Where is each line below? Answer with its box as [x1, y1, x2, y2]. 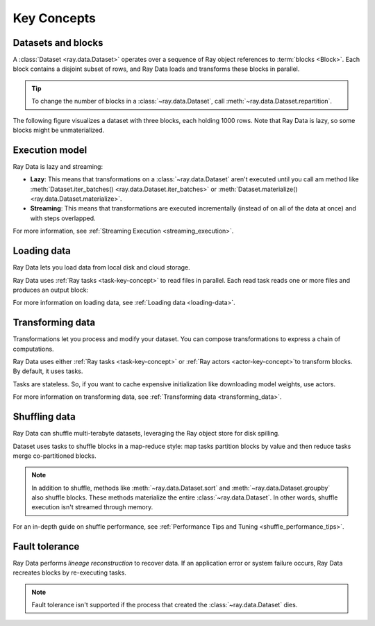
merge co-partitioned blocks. [12, 452, 97, 460]
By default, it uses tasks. [12, 367, 83, 375]
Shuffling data [12, 411, 76, 423]
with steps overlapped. [30, 214, 97, 222]
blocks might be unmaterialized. [12, 126, 105, 135]
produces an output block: [12, 286, 89, 294]
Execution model [12, 144, 87, 156]
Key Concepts [12, 10, 97, 26]
